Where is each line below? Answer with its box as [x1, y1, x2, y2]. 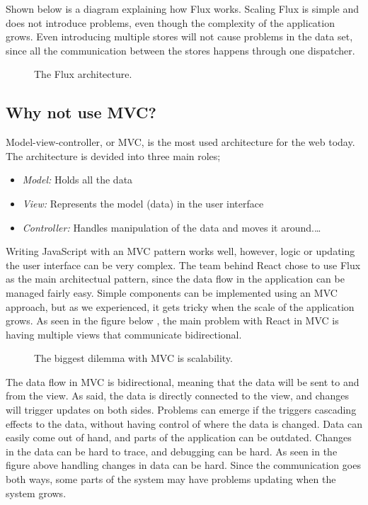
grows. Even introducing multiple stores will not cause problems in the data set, [6, 29, 353, 44]
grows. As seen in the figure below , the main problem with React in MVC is [6, 313, 339, 328]
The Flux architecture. [34, 67, 132, 81]
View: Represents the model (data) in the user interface [22, 195, 264, 210]
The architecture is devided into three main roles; [6, 148, 221, 163]
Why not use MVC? [6, 101, 156, 123]
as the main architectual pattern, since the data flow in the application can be [6, 271, 345, 286]
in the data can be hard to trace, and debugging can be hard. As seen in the [6, 443, 338, 458]
